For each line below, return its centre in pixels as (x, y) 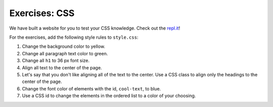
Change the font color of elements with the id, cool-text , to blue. (92, 88)
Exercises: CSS (42, 13)
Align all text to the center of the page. (62, 67)
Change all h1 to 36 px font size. (56, 61)
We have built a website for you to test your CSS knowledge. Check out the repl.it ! (95, 28)
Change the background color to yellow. (64, 46)
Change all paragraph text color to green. (65, 53)
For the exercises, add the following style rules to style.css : (74, 37)
